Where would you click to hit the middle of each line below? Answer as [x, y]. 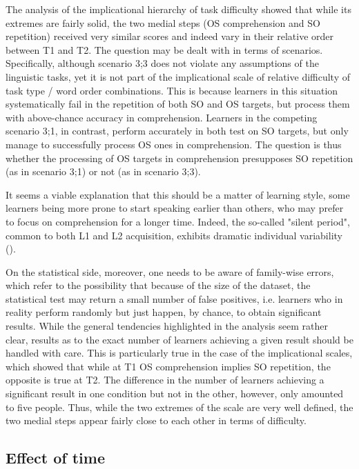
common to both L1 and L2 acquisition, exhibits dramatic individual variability [174, 235]
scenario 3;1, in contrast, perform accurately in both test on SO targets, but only [177, 131]
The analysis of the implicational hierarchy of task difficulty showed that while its [178, 9]
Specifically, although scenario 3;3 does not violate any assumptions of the [162, 63]
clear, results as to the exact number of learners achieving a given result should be [179, 339]
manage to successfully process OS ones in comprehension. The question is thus [174, 144]
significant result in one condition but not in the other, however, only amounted [175, 393]
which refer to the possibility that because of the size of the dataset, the [158, 285]
